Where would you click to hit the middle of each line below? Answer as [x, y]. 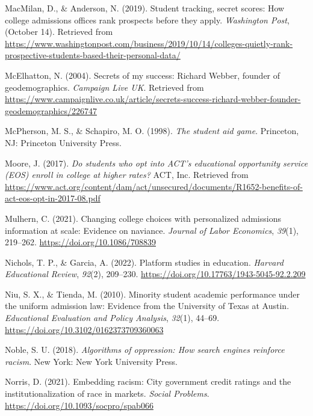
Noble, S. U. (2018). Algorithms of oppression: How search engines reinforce [145, 350]
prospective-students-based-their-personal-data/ [93, 55]
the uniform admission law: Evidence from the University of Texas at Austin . [147, 306]
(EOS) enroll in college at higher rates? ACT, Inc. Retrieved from [127, 175]
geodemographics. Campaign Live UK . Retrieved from [104, 87]
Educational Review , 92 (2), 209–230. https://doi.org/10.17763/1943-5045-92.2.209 [155, 274]
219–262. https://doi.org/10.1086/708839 [80, 242]
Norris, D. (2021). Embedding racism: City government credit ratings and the [148, 381]
